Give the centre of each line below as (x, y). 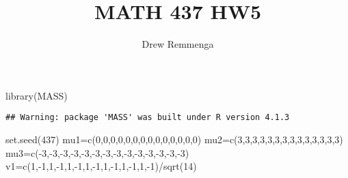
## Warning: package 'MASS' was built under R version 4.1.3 (148, 118)
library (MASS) (37, 95)
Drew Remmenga (178, 44)
